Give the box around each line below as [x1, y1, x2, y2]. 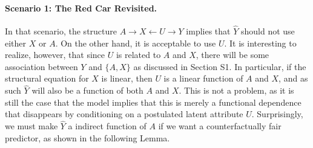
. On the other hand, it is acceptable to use [55, 36, 216, 49]
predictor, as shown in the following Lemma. [5, 131, 170, 144]
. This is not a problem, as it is [179, 84, 294, 97]
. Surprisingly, [251, 108, 303, 120]
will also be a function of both [31, 84, 143, 97]
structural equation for [5, 72, 89, 85]
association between [5, 60, 78, 72]
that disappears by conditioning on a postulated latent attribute [5, 108, 243, 120]
